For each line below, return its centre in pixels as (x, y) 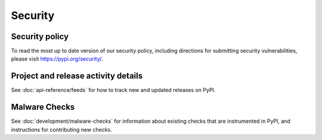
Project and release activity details (77, 76)
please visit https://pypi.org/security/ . (57, 59)
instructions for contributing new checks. (62, 129)
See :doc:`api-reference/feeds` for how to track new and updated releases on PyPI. (113, 90)
